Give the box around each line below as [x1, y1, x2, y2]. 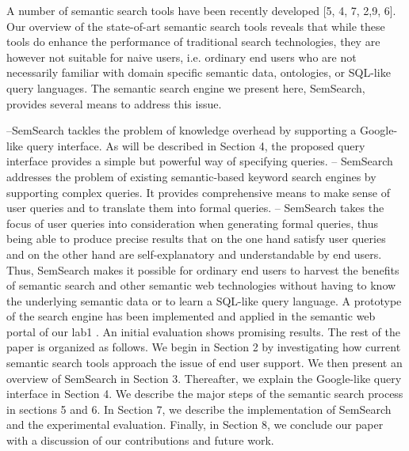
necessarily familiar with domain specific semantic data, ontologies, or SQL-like [6, 64, 391, 81]
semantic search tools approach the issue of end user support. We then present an [6, 354, 403, 371]
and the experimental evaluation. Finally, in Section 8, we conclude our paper [6, 416, 384, 433]
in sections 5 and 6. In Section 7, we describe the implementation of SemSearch [6, 400, 392, 417]
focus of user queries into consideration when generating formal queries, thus [6, 214, 378, 231]
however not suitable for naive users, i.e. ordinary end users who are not [6, 48, 357, 65]
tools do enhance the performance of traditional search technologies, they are [6, 33, 380, 50]
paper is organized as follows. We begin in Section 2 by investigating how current [6, 339, 401, 355]
